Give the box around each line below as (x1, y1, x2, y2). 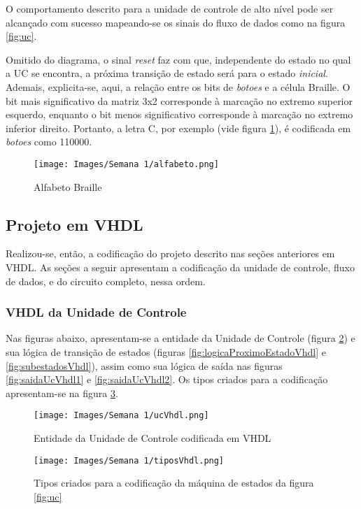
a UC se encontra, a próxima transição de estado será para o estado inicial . (6, 66, 328, 80)
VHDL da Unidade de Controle (6, 303, 187, 321)
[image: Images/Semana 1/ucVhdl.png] (34, 410, 209, 421)
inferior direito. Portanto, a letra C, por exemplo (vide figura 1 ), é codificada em (6, 120, 351, 135)
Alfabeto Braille (34, 179, 102, 194)
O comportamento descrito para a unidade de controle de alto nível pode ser (6, 1, 334, 15)
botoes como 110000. (6, 134, 92, 149)
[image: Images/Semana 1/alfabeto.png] (34, 159, 219, 169)
